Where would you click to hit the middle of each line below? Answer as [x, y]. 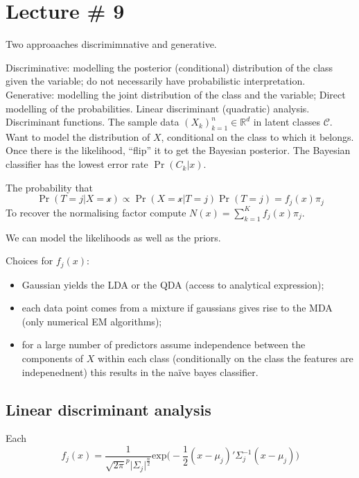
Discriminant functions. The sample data [93, 122]
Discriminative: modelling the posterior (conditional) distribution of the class [169, 67]
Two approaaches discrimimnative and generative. [111, 44]
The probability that [50, 187]
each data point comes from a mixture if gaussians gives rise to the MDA [177, 308]
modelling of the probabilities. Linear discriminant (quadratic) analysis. [158, 108]
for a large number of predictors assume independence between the [164, 344]
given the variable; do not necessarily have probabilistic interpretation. [156, 81]
